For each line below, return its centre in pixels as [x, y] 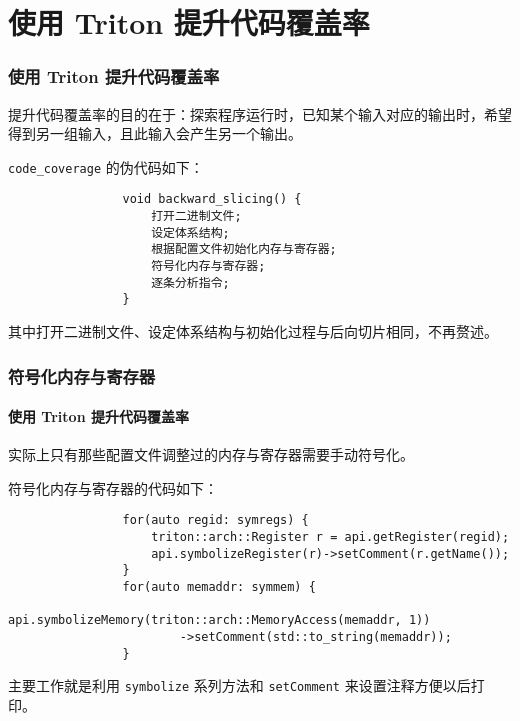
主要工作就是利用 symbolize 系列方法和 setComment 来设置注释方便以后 [239, 685]
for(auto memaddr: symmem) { [219, 587]
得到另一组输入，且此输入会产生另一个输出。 [155, 133]
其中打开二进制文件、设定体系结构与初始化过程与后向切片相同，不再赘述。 [253, 331]
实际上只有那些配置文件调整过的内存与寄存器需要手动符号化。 [211, 454]
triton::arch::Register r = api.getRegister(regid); [330, 537]
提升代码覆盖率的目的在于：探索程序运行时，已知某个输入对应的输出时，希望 [260, 113]
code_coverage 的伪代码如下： [106, 166]
